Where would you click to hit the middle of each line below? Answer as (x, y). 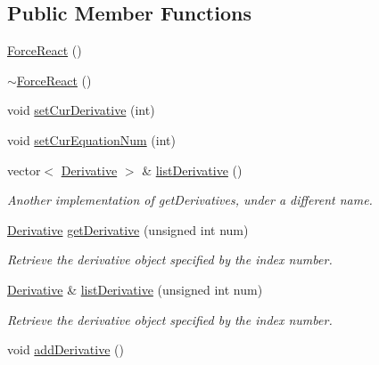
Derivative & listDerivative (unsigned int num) (135, 289)
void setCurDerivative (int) (81, 110)
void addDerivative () (66, 349)
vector (24, 170)
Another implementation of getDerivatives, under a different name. (190, 200)
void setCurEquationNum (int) (91, 139)
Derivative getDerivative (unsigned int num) (128, 229)
